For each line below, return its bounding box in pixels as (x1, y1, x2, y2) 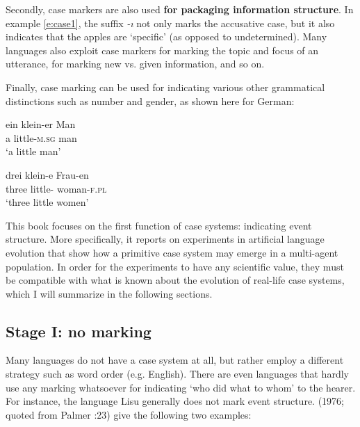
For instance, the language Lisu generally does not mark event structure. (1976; (6, 394, 345, 408)
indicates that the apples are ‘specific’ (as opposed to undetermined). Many (6, 29, 327, 44)
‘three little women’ (6, 195, 89, 209)
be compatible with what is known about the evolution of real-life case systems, (6, 273, 345, 287)
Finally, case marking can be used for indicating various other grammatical (6, 79, 325, 94)
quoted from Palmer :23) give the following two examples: (6, 407, 252, 421)
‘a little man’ (6, 144, 61, 159)
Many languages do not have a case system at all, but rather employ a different (6, 353, 344, 367)
